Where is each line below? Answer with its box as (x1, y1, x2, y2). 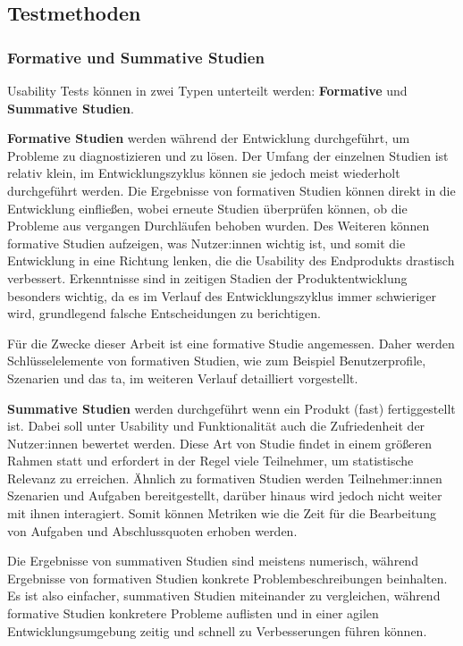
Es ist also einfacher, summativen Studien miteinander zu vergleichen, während (7, 586, 441, 605)
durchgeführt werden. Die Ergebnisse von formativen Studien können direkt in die (7, 180, 456, 199)
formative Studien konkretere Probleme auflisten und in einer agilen (7, 604, 379, 623)
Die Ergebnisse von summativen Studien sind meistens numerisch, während (7, 551, 418, 570)
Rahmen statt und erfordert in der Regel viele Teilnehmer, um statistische (7, 451, 414, 470)
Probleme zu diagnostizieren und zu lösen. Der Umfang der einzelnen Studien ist (7, 146, 449, 164)
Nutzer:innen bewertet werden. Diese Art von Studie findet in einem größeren (7, 433, 432, 452)
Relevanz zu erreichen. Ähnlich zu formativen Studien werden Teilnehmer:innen (7, 468, 442, 487)
